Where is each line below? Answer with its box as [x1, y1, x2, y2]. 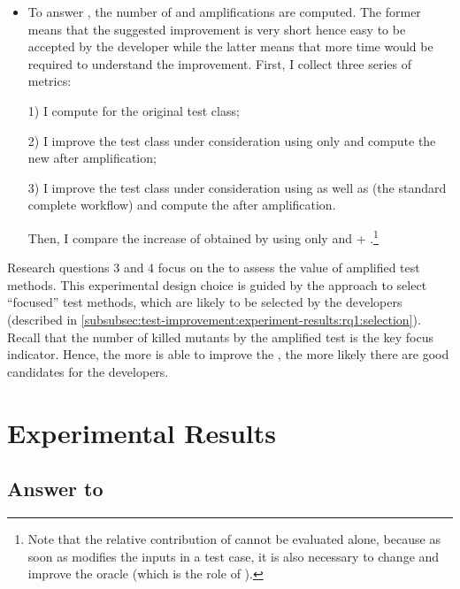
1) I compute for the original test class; [27, 101, 240, 119]
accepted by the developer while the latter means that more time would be [27, 37, 433, 56]
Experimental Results [7, 414, 276, 450]
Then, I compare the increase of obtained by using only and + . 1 [27, 226, 379, 247]
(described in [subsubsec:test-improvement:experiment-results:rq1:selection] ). [7, 310, 421, 328]
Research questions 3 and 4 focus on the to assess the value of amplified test [7, 258, 420, 277]
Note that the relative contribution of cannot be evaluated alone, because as [27, 529, 441, 547]
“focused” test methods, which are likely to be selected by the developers [7, 293, 402, 311]
